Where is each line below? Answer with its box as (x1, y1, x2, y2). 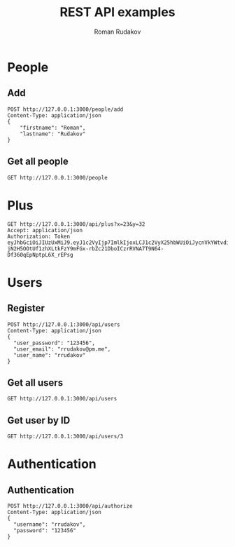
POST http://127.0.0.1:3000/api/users (7, 320, 120, 328)
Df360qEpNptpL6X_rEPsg (7, 251, 73, 258)
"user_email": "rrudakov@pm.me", (13, 345, 111, 353)
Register (7, 302, 45, 314)
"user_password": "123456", (13, 339, 96, 346)
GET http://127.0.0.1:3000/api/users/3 (7, 433, 124, 440)
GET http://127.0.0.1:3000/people (7, 174, 108, 181)
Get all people (7, 156, 69, 168)
